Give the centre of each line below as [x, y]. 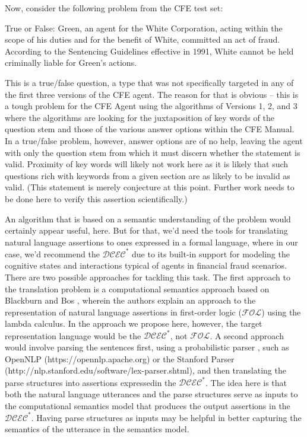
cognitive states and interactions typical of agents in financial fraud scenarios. [146, 265]
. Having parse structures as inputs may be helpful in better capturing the [166, 417]
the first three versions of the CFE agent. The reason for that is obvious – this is [152, 94]
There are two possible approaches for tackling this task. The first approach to [148, 277]
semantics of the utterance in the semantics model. [97, 429]
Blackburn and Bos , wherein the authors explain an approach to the [130, 300]
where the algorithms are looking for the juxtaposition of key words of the [140, 117]
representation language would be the [73, 335]
